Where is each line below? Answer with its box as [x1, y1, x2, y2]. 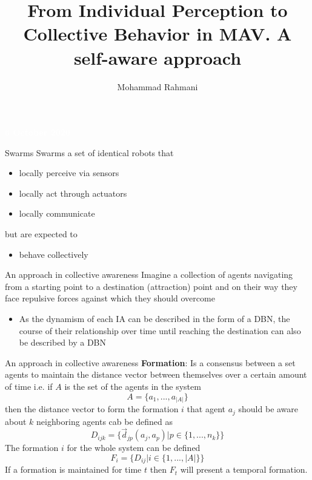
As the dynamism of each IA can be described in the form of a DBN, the [19, 312, 290, 325]
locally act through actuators [19, 186, 127, 199]
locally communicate [19, 207, 95, 220]
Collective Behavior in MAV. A [23, 21, 292, 46]
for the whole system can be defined [67, 441, 201, 454]
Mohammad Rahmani [117, 80, 198, 93]
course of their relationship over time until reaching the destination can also [19, 324, 301, 337]
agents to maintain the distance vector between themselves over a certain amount [5, 368, 307, 381]
